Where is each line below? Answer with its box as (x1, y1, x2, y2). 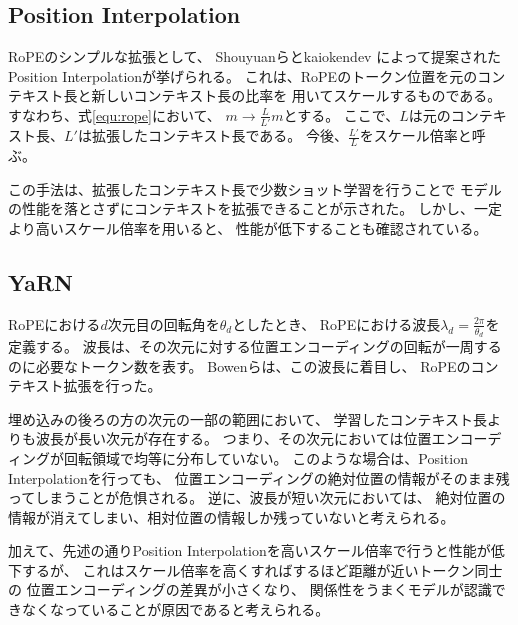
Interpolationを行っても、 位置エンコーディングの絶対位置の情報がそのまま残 (8, 467, 510, 488)
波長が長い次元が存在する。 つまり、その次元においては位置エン (35, 428, 460, 449)
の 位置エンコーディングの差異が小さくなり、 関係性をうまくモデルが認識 (8, 579, 492, 600)
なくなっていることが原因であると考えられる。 (21, 599, 330, 620)
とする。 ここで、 (283, 104, 400, 125)
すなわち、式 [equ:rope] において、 (8, 104, 221, 125)
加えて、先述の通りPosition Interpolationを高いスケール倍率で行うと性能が (8, 540, 491, 561)
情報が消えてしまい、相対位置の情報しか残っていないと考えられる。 (8, 506, 455, 527)
